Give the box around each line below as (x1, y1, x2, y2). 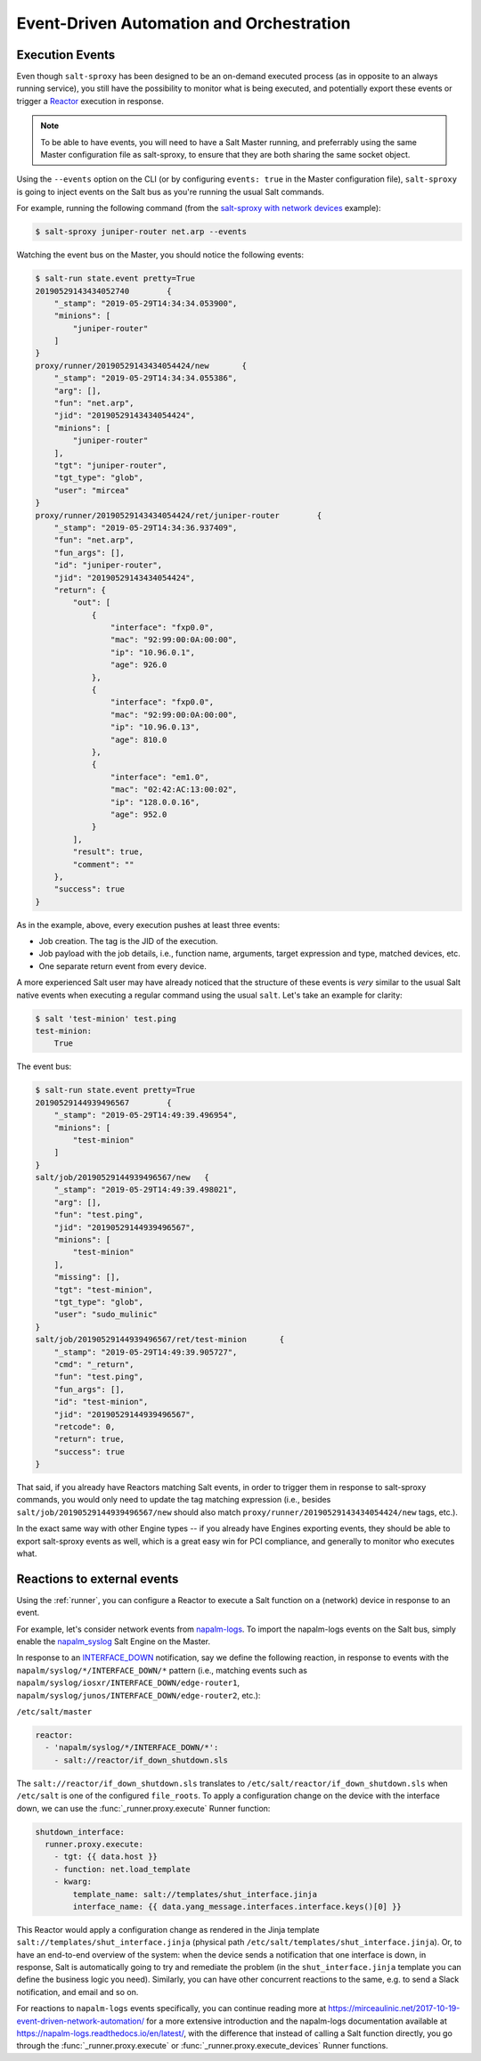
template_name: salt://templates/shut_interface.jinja (72, 1889, 318, 1899)
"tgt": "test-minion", (53, 1284, 153, 1295)
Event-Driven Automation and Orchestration (16, 13, 351, 33)
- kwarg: (53, 1877, 93, 1887)
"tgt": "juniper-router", (53, 460, 167, 470)
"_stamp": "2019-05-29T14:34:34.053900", (53, 298, 238, 308)
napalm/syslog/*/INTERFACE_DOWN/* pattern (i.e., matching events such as (16, 1665, 307, 1675)
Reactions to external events (16, 1571, 179, 1586)
